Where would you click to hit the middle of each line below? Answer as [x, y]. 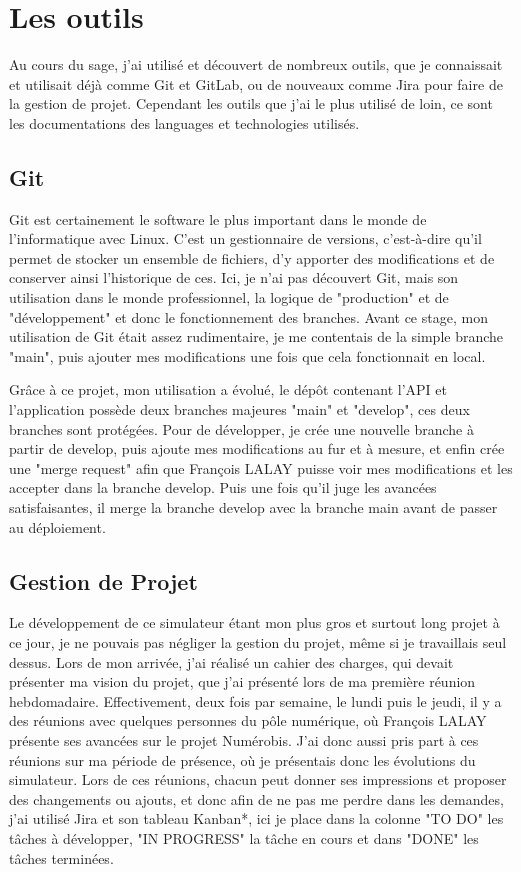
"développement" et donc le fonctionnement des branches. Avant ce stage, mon [248, 316]
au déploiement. [57, 526]
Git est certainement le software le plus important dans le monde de [218, 218]
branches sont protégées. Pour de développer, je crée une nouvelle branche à [241, 428]
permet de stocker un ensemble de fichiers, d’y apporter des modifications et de [252, 257]
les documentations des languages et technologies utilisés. [184, 122]
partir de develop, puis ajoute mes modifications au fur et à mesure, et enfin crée [257, 448]
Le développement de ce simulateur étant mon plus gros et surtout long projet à [254, 622]
